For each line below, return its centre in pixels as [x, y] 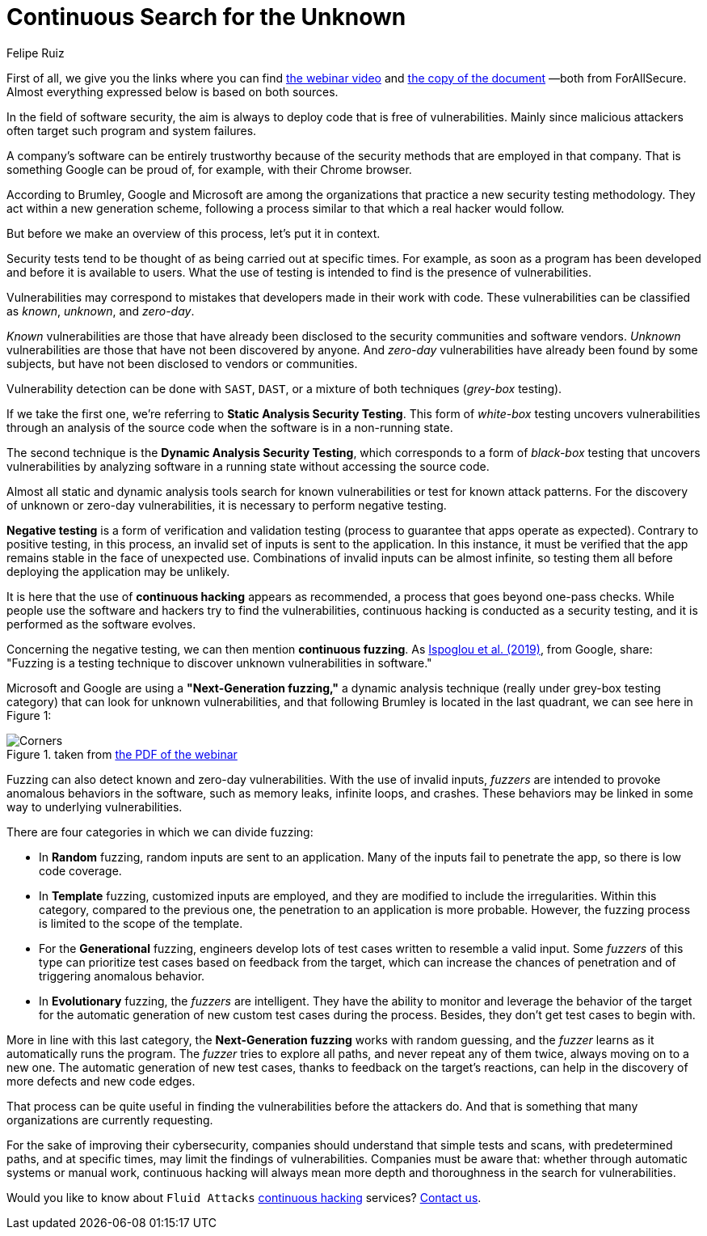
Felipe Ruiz [36, 53]
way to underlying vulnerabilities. [95, 806]
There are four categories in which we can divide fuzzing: [160, 832]
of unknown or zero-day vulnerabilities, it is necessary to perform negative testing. [227, 505]
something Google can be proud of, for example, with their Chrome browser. [209, 169]
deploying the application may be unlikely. [118, 571]
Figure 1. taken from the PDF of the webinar [122, 754]
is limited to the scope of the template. [141, 923]
